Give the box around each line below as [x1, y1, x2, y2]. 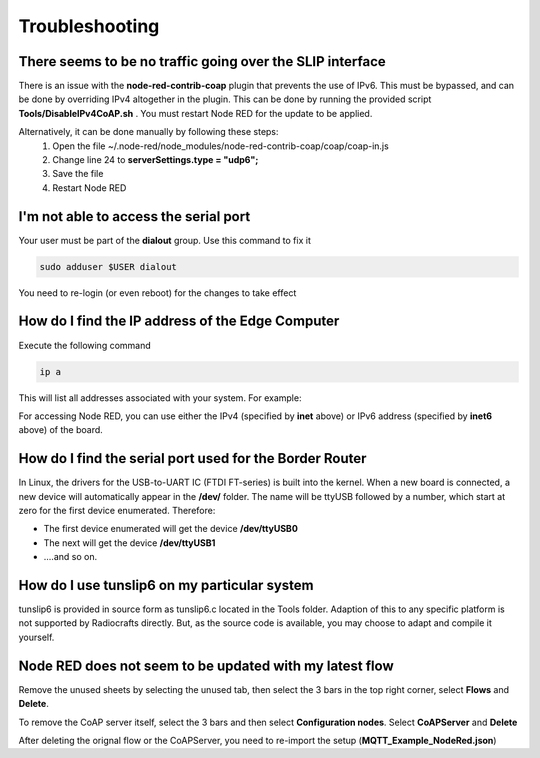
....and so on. [43, 551, 98, 563]
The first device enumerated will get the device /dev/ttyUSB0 [43, 523, 299, 535]
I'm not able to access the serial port [18, 208, 251, 225]
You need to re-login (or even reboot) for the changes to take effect [18, 286, 297, 299]
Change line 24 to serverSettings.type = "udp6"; [52, 154, 259, 166]
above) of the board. [18, 424, 104, 436]
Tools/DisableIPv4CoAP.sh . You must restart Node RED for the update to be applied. [18, 107, 373, 119]
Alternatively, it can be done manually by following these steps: [18, 126, 279, 138]
